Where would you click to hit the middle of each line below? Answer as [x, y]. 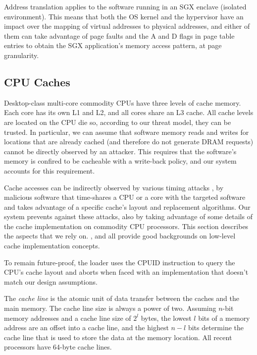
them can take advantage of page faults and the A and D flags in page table [119, 35]
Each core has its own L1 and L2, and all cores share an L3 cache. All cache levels [129, 112]
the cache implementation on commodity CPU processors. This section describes [126, 226]
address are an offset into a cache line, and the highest [86, 327]
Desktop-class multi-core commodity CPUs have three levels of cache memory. [123, 102]
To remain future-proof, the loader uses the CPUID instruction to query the [120, 262]
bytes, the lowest [166, 318]
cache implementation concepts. [52, 246]
